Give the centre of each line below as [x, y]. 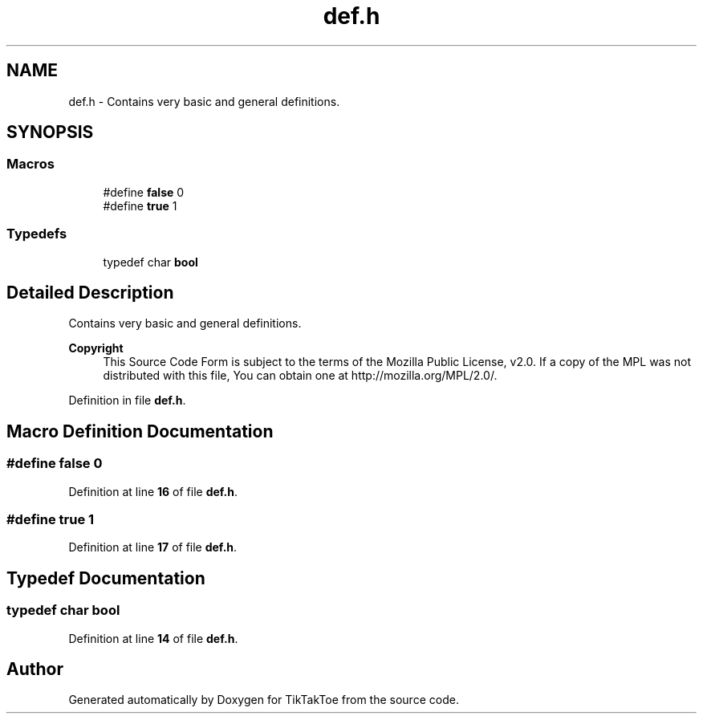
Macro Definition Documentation [140, 431]
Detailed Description [90, 292]
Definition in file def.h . [127, 401]
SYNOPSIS [50, 132]
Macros [30, 164]
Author [35, 669]
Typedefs [37, 234]
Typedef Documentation [106, 578]
